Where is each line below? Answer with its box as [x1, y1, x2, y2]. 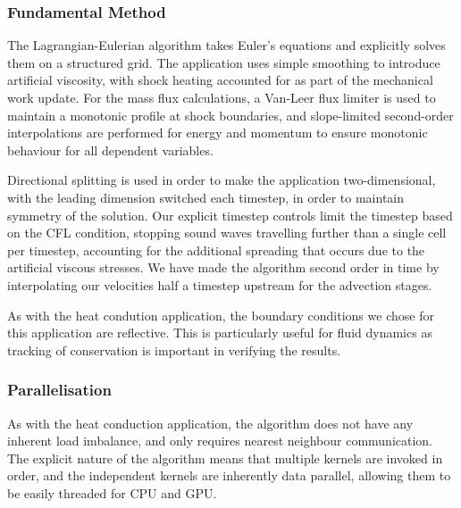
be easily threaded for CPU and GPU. [7, 483, 217, 502]
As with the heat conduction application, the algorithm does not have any [7, 413, 414, 432]
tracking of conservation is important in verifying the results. [7, 340, 341, 359]
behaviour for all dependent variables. [7, 140, 214, 159]
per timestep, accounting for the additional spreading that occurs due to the [7, 240, 425, 259]
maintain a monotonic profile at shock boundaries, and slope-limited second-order [7, 105, 454, 124]
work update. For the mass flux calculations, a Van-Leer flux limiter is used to [7, 88, 436, 106]
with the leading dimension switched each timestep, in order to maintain [7, 187, 405, 206]
